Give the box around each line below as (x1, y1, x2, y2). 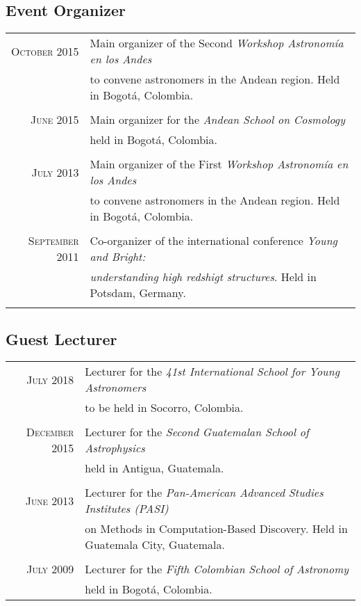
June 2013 (25, 492, 74, 509)
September (28, 232, 79, 249)
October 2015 (11, 42, 79, 59)
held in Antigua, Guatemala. (85, 460, 224, 477)
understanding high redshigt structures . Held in (90, 269, 317, 285)
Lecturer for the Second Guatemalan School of (85, 424, 309, 440)
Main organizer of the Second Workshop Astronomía (90, 35, 344, 51)
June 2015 (31, 111, 79, 128)
